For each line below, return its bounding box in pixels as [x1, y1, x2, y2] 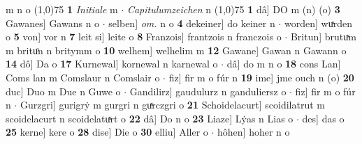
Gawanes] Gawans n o [6, 15, 100, 30]
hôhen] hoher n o [217, 125, 290, 139]
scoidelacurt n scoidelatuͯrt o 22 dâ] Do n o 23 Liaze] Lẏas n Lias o [6, 111, 294, 125]
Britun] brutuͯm [290, 29, 356, 44]
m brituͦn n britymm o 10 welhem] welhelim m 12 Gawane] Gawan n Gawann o [6, 42, 347, 57]
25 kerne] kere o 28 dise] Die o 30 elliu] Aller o [6, 125, 208, 139]
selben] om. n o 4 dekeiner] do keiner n [108, 15, 275, 30]
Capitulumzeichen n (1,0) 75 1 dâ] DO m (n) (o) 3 [126, 2, 340, 16]
